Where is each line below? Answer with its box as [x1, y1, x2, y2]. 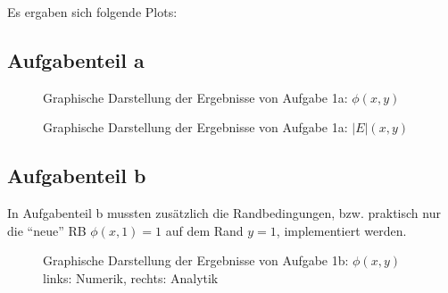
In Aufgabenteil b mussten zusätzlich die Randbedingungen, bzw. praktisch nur [7, 204, 441, 222]
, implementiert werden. [276, 221, 407, 239]
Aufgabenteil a [7, 46, 145, 73]
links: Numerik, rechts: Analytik [43, 268, 219, 287]
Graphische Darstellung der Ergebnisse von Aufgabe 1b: [43, 251, 349, 270]
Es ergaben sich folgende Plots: [7, 3, 178, 21]
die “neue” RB [7, 221, 87, 239]
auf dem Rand [165, 221, 244, 239]
